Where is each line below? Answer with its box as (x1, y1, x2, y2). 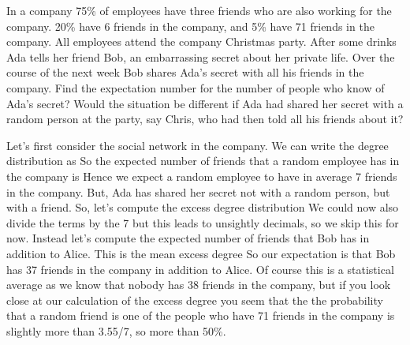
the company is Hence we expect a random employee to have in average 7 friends (6, 167, 397, 184)
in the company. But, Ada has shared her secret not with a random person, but (6, 183, 390, 200)
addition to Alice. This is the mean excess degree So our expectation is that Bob (6, 245, 396, 261)
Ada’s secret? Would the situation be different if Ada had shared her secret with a (6, 95, 404, 111)
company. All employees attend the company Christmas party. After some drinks (6, 33, 397, 50)
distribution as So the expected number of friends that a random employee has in (6, 152, 400, 169)
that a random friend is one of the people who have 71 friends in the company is (6, 307, 395, 324)
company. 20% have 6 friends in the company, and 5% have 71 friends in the (6, 17, 375, 34)
